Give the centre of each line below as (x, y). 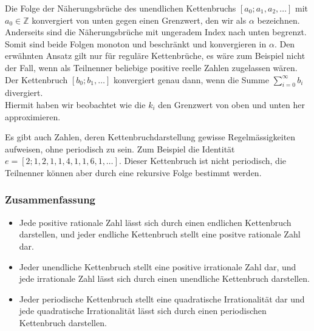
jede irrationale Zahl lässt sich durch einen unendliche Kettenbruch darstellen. (164, 278)
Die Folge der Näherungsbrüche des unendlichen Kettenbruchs (121, 8)
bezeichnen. (278, 20)
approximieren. (33, 116)
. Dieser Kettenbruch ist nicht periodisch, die (203, 161)
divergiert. (24, 93)
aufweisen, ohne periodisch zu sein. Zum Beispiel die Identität (120, 148)
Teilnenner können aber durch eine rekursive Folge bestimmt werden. (133, 172)
